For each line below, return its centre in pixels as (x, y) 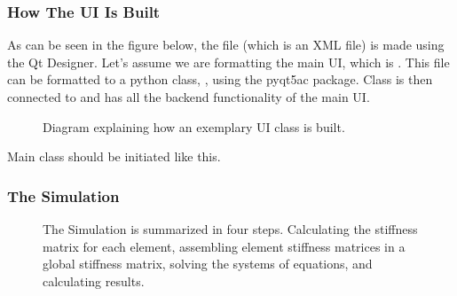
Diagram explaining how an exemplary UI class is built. (194, 126)
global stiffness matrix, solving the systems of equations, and (208, 264)
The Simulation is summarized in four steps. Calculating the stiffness (230, 229)
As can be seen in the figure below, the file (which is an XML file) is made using (226, 45)
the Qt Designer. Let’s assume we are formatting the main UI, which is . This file (228, 62)
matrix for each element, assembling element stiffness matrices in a (224, 246)
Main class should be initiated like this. (114, 156)
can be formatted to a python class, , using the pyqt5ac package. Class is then (220, 79)
